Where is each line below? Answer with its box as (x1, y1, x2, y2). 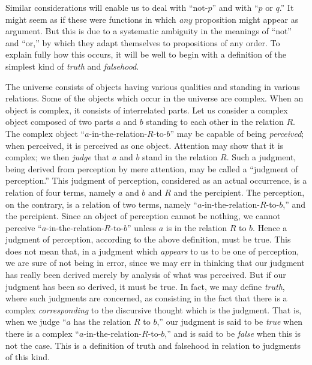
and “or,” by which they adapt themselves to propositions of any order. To (5, 36, 280, 49)
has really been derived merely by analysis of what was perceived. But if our (5, 268, 286, 281)
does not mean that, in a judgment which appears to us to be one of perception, (5, 244, 299, 257)
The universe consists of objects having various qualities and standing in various (5, 80, 300, 92)
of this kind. (5, 351, 50, 363)
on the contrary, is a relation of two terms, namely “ (5, 198, 197, 210)
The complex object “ (5, 127, 85, 139)
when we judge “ (5, 315, 67, 328)
